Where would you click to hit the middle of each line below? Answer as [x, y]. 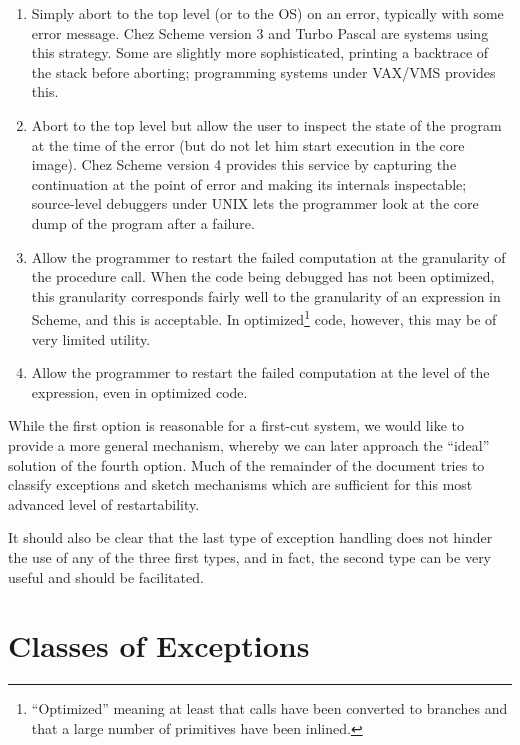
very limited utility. [91, 338]
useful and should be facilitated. [106, 576]
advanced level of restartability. [104, 503]
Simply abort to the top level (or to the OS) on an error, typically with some [267, 13]
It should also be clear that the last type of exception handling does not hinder [250, 537]
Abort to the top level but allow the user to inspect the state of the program [266, 124]
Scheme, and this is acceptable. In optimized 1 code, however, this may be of [264, 317]
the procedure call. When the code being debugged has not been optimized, [263, 276]
